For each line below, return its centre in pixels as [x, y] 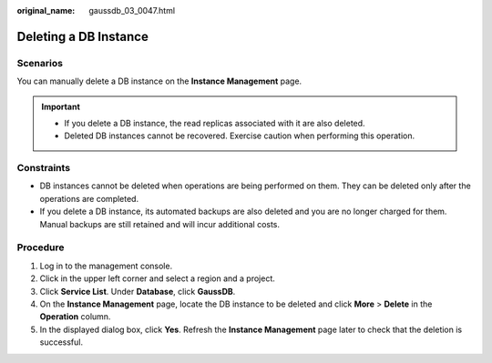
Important [61, 106]
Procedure [41, 247]
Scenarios [40, 63]
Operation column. [75, 317]
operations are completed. [89, 198]
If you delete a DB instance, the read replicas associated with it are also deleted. [215, 123]
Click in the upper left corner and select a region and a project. [157, 278]
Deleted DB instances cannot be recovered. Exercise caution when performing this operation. [240, 136]
